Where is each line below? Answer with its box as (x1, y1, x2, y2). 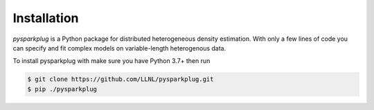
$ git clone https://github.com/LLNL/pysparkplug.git (27, 75, 214, 83)
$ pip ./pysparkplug (27, 85, 97, 93)
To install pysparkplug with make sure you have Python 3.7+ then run (12, 57, 211, 65)
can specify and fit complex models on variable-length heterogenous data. (12, 44, 226, 52)
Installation (12, 10, 79, 26)
